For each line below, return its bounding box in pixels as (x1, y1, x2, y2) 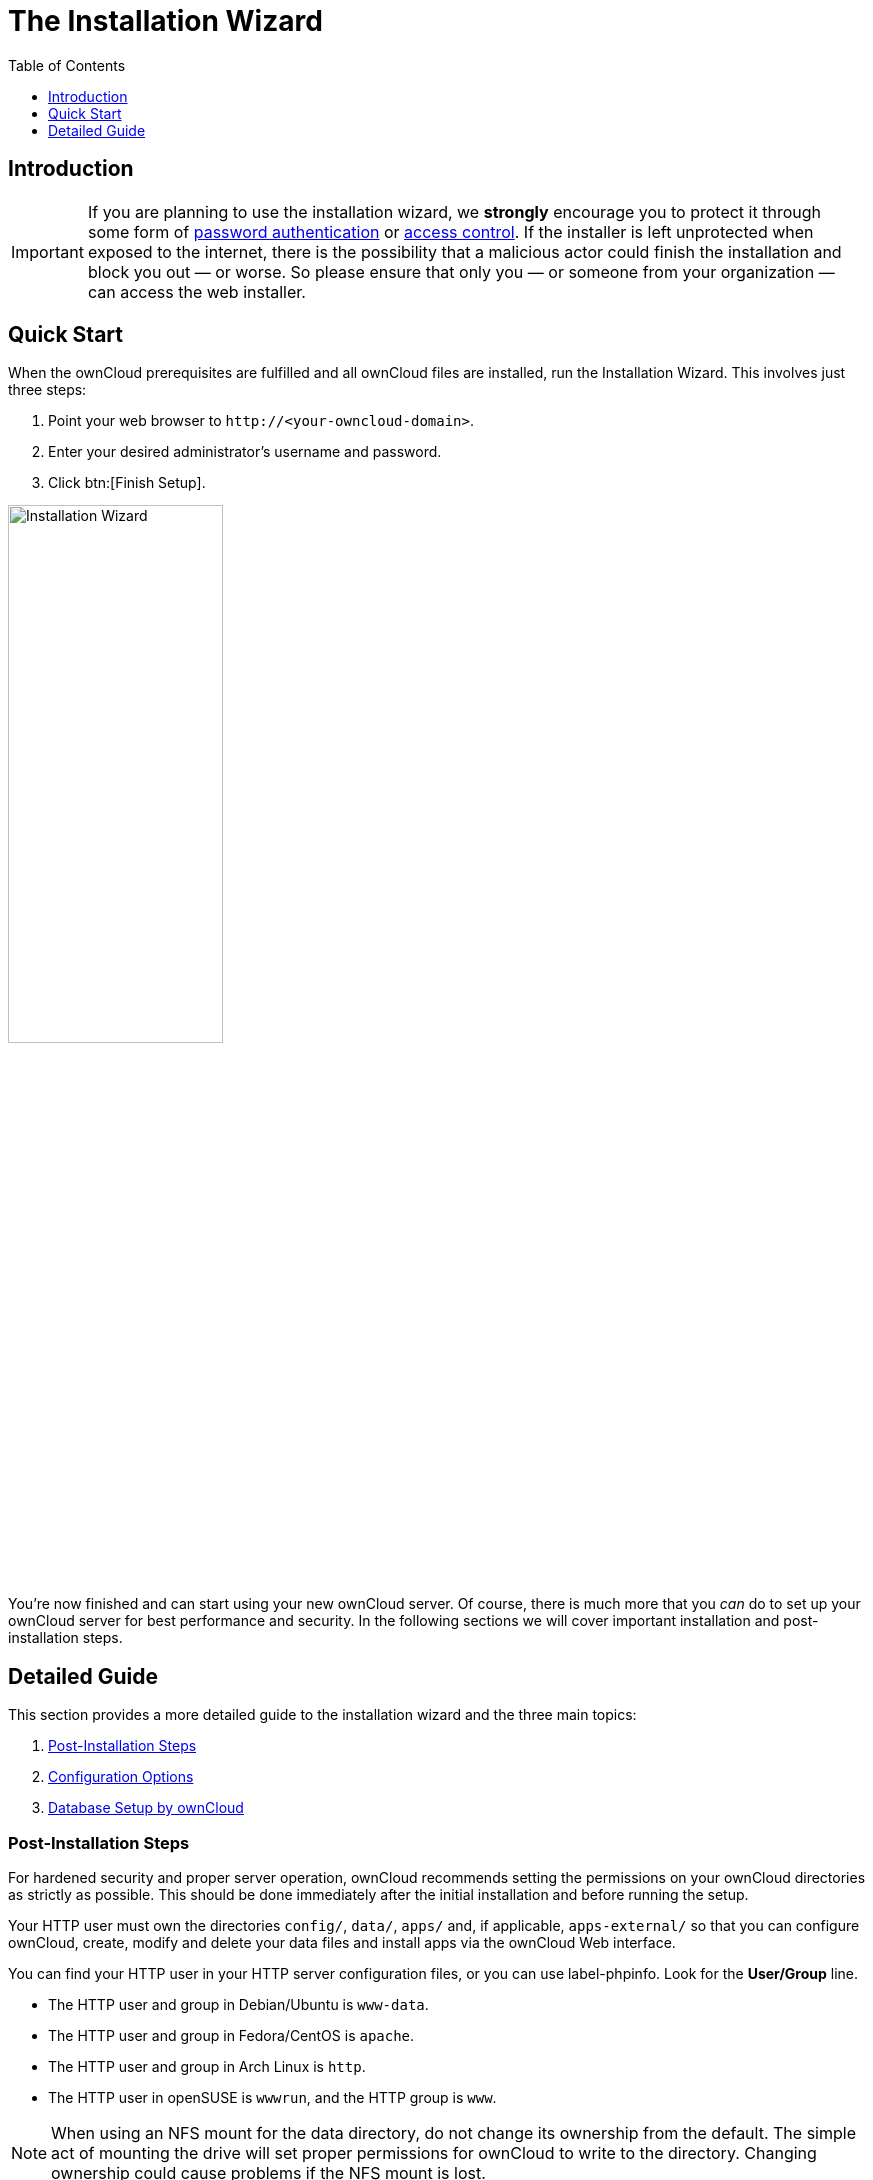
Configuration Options (48, 1768, 194, 1786)
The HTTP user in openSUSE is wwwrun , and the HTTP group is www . (48, 2089, 497, 2107)
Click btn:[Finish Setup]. (48, 474, 206, 492)
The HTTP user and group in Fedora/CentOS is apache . (48, 2027, 415, 2045)
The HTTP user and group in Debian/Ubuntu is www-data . (48, 1996, 429, 2014)
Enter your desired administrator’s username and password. (48, 443, 442, 461)
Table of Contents (8, 56, 126, 74)
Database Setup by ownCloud (48, 1799, 244, 1817)
